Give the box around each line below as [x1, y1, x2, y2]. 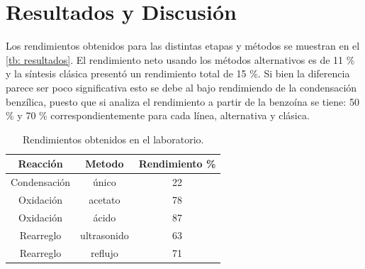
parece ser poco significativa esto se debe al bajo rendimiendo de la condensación [6, 79, 357, 94]
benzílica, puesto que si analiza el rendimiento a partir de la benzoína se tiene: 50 [6, 94, 359, 109]
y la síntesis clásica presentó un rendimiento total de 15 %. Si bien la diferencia [6, 66, 350, 81]
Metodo [85, 156, 124, 171]
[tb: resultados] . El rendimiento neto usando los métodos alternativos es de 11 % [6, 52, 355, 67]
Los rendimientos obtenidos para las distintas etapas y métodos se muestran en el [6, 38, 360, 53]
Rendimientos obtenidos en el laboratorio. [22, 131, 204, 146]
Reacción [18, 156, 63, 171]
